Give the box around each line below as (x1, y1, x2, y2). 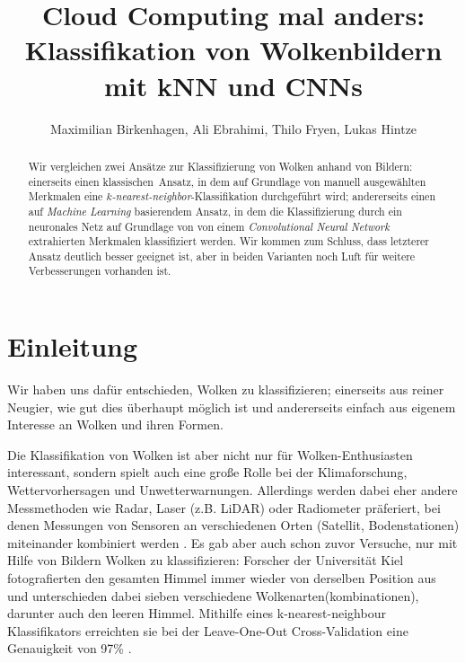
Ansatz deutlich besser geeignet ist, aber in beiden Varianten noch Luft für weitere (28, 248, 416, 263)
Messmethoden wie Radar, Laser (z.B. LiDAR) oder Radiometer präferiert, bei (7, 498, 441, 517)
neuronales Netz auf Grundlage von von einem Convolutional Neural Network (28, 218, 390, 234)
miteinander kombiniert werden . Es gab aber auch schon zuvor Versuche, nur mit (7, 533, 458, 552)
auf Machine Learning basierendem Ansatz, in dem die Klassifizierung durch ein (28, 203, 402, 218)
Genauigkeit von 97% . (7, 639, 132, 658)
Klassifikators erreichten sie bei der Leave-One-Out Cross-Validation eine (7, 621, 408, 640)
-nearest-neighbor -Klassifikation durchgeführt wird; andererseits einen (111, 189, 436, 204)
